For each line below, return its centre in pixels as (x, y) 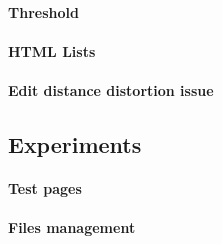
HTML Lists (52, 50)
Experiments (75, 143)
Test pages (45, 187)
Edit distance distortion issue (111, 89)
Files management (72, 227)
